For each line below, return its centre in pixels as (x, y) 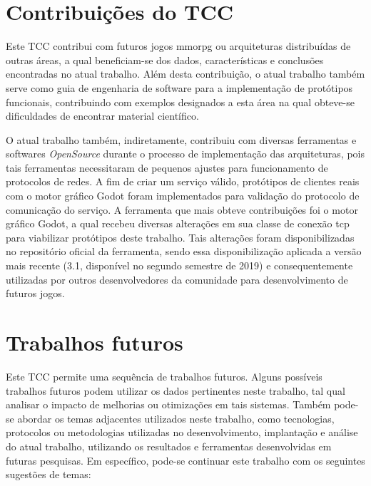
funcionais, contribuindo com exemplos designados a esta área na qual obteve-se (180, 102)
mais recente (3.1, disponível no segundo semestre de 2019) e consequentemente (179, 265)
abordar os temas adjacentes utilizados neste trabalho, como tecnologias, (176, 418)
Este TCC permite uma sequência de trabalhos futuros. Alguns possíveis (164, 376)
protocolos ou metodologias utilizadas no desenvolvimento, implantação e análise (182, 432)
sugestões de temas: (49, 474)
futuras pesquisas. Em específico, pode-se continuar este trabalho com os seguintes (185, 460)
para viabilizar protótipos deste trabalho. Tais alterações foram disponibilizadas (180, 237)
